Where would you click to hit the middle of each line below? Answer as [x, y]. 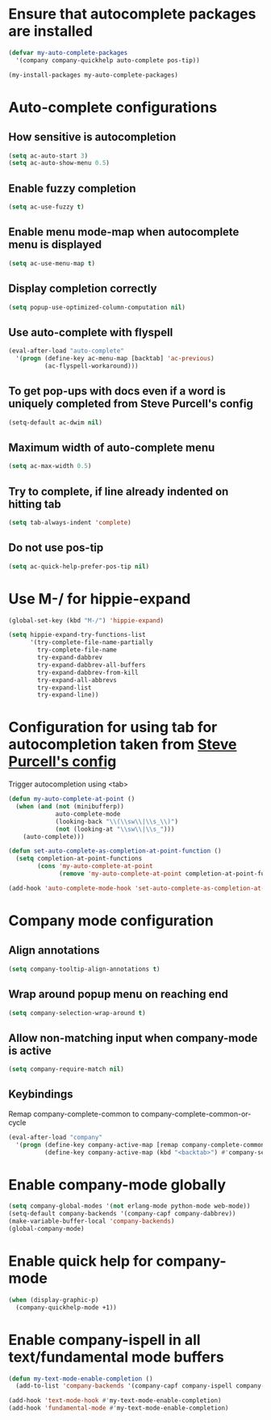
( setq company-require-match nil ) [67, 1069]
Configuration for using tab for [113, 727]
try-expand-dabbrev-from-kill [88, 672]
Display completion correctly [83, 289]
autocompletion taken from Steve [123, 745]
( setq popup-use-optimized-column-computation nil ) [97, 307]
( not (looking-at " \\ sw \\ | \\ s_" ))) [115, 829]
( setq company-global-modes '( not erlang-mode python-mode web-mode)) [129, 1206]
